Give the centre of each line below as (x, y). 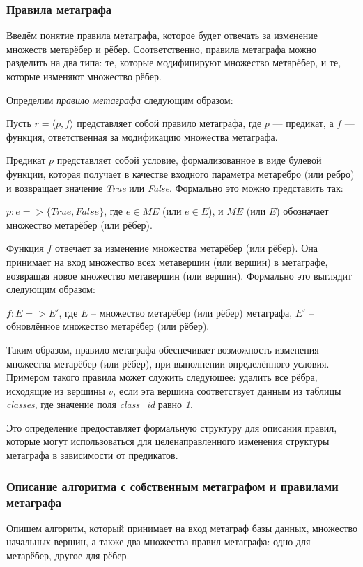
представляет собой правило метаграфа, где (169, 123)
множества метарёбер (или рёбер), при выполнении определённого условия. (168, 363)
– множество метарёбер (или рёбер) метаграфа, (192, 312)
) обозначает (302, 211)
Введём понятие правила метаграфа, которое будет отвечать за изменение (162, 35)
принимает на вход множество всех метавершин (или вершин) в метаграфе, (167, 261)
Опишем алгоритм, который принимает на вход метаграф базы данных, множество (182, 528)
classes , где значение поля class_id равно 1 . (100, 404)
